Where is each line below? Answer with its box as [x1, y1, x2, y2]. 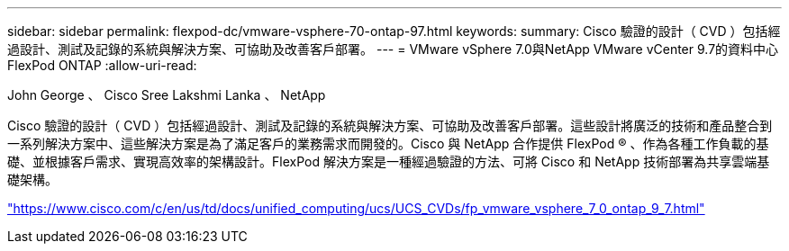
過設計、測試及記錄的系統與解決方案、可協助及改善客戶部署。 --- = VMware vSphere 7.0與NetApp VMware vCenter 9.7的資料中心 [7, 41, 779, 57]
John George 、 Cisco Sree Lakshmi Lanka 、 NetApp [7, 87, 326, 103]
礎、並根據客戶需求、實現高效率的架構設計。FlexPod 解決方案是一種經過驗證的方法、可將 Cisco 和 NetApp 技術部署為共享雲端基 [7, 154, 770, 169]
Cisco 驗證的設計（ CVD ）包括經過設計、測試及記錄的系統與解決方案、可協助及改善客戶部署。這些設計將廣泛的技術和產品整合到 [7, 118, 773, 133]
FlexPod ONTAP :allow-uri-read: [7, 58, 197, 73]
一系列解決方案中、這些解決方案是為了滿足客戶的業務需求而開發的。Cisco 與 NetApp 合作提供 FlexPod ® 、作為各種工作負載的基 [7, 136, 769, 151]
